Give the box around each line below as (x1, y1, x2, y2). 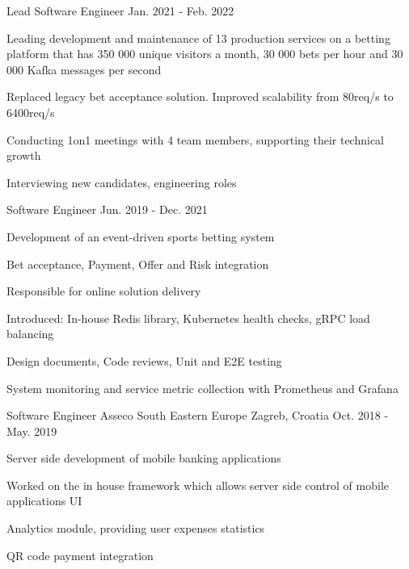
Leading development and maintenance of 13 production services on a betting (6, 29, 390, 46)
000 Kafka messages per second (6, 61, 162, 77)
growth (6, 147, 41, 164)
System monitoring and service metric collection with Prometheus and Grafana (6, 379, 398, 396)
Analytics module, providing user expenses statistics (6, 520, 265, 537)
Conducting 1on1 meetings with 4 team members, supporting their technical (6, 131, 385, 148)
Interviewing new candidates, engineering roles (6, 174, 237, 190)
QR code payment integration (6, 546, 154, 563)
